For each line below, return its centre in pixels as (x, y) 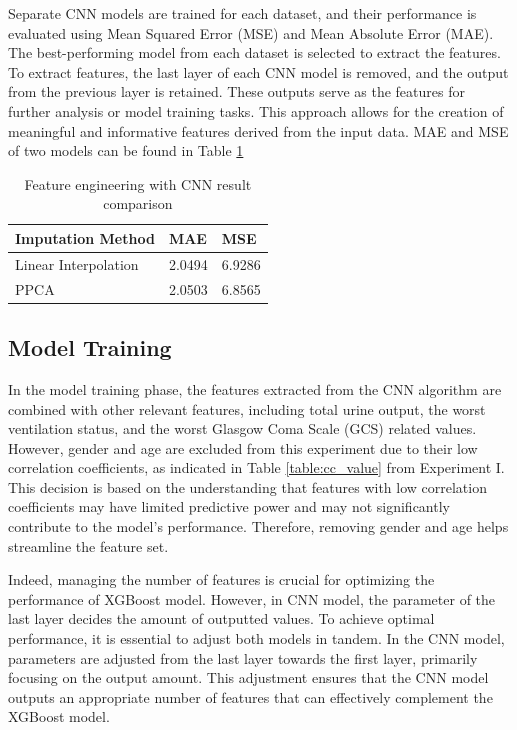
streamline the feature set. (88, 545)
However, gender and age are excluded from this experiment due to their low (243, 447)
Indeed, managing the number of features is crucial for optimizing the (221, 579)
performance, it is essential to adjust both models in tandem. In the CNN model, (256, 638)
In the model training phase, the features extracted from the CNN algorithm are (255, 388)
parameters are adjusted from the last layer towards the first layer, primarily (243, 657)
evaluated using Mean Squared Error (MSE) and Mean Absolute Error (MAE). (251, 32)
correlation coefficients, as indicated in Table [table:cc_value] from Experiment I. (256, 467)
